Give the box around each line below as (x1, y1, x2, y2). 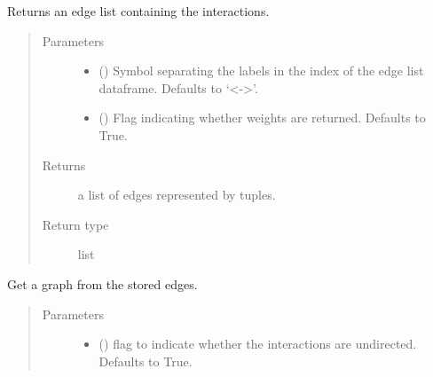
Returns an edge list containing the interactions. (7, 2, 270, 20)
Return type (42, 215, 109, 233)
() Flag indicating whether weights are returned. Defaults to (98, 108, 426, 127)
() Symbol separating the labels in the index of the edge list (98, 61, 424, 80)
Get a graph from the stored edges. (7, 274, 198, 293)
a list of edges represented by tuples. (77, 185, 276, 204)
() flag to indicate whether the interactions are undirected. (98, 334, 417, 353)
